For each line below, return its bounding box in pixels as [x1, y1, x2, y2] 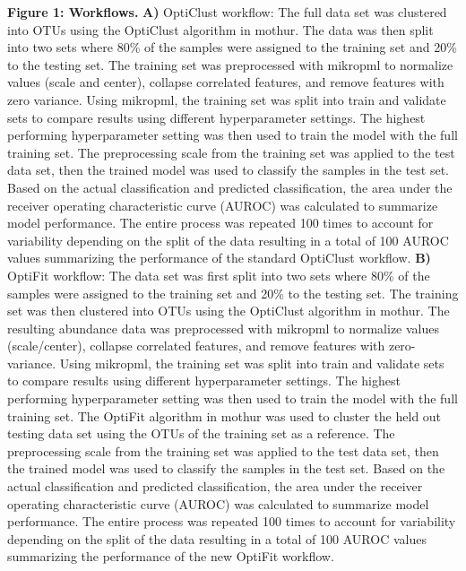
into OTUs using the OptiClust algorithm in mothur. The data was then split [7, 20, 434, 39]
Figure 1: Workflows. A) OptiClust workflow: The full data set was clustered [7, 3, 447, 21]
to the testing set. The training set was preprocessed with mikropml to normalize [7, 55, 453, 74]
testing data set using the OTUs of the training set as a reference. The [7, 424, 395, 443]
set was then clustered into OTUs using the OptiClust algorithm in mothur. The [7, 301, 450, 320]
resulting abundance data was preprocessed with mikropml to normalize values [7, 318, 440, 337]
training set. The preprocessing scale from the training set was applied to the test [7, 143, 455, 161]
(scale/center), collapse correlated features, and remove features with [7, 336, 385, 355]
